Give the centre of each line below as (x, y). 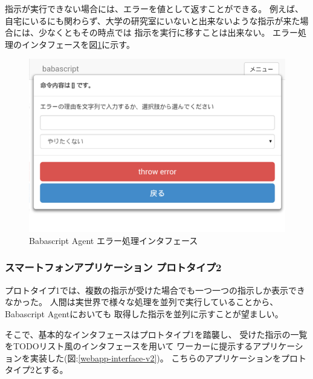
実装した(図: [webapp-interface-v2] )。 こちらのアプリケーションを (156, 358)
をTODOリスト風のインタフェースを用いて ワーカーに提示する (129, 346)
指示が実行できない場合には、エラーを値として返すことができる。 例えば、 (154, 8)
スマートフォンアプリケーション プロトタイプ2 (113, 267)
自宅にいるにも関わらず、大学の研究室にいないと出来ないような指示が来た (153, 20)
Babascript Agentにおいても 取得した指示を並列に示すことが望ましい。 (144, 313)
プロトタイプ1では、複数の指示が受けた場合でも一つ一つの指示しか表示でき (155, 290)
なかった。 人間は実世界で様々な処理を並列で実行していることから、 (142, 302)
